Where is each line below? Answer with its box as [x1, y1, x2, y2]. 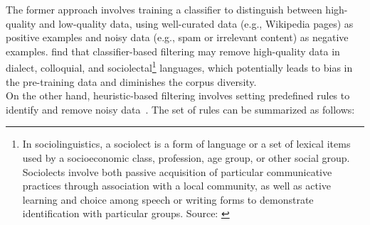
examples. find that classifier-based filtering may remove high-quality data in [6, 43, 340, 58]
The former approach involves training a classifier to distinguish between [6, 2, 322, 16]
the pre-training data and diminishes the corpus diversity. [6, 74, 257, 89]
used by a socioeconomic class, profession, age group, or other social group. [22, 150, 350, 165]
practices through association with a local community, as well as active [22, 178, 332, 193]
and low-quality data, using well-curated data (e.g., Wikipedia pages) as [39, 16, 354, 31]
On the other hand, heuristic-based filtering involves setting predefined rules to [6, 88, 350, 103]
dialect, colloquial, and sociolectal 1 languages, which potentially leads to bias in [6, 58, 353, 75]
